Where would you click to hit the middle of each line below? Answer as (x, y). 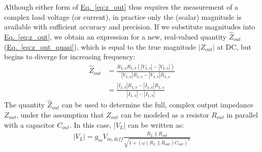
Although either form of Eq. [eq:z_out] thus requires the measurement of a (121, 7)
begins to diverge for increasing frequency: (70, 56)
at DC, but (234, 46)
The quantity (25, 105)
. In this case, (90, 124)
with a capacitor (29, 124)
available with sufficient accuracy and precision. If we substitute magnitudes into (130, 27)
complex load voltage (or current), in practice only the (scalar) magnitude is (123, 16)
